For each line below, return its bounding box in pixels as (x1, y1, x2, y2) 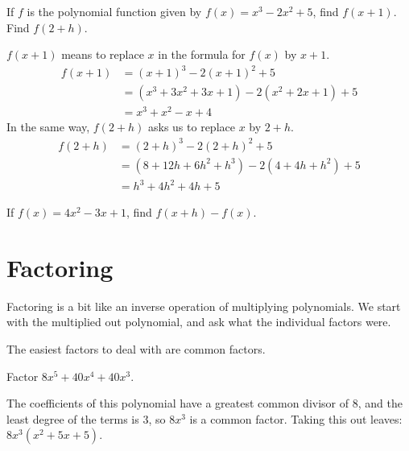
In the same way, (6, 118, 90, 135)
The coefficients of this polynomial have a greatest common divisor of (6, 395, 349, 412)
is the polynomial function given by (27, 3, 202, 19)
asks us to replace (147, 118, 235, 135)
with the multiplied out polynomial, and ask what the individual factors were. (6, 313, 391, 330)
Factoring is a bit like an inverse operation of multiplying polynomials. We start (6, 297, 401, 314)
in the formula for (158, 46, 246, 63)
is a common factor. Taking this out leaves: (189, 410, 403, 427)
